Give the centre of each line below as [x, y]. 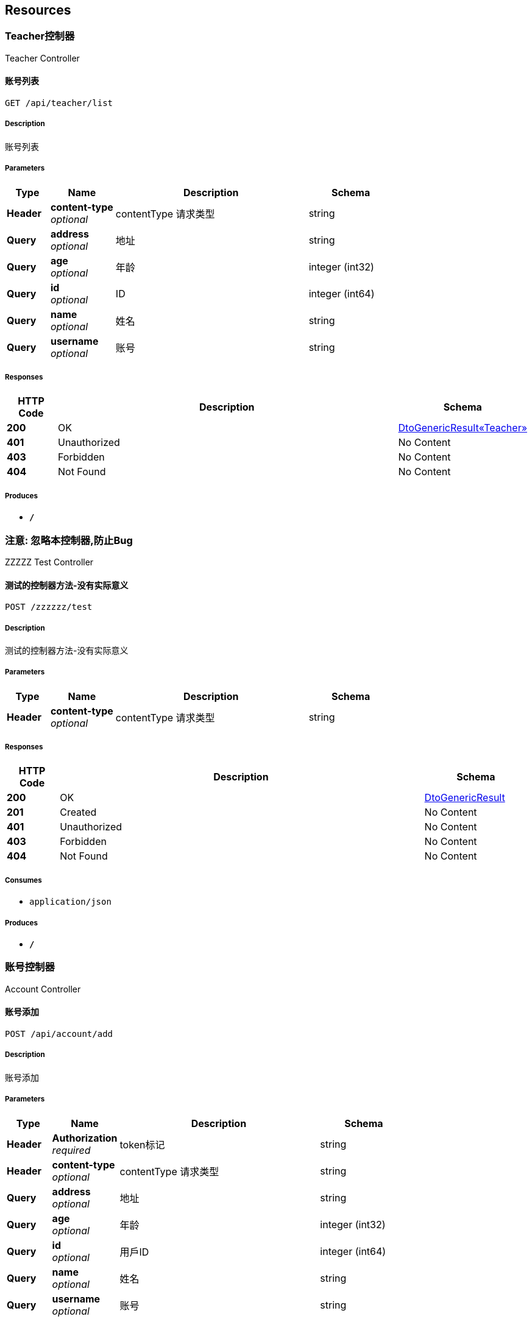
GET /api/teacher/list [59, 103]
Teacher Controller [42, 58]
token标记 [142, 1144]
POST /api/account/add [59, 1034]
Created [78, 812]
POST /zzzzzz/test [49, 607]
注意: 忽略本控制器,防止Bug [69, 540]
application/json [70, 902]
